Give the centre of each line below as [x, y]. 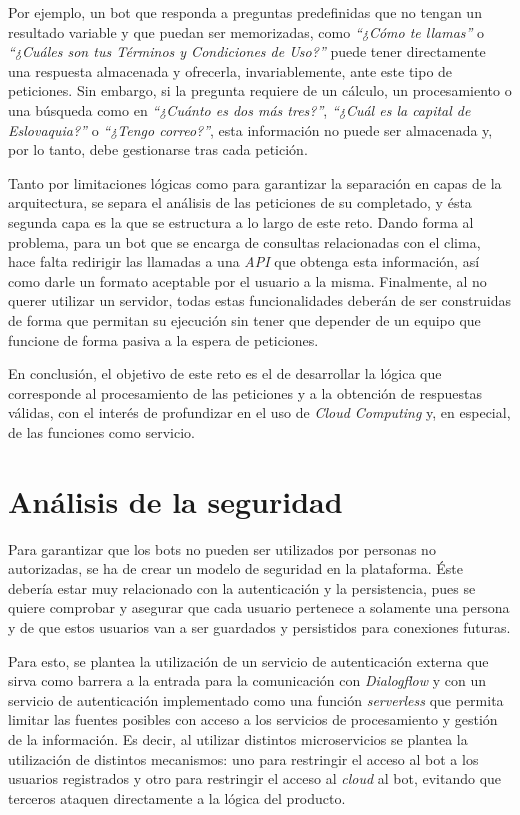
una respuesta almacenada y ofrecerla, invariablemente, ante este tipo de [230, 70]
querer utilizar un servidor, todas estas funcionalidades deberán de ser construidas [260, 300]
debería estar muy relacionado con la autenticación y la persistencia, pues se [242, 587]
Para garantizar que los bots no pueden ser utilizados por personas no [222, 548]
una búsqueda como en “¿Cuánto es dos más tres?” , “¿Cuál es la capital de [239, 109]
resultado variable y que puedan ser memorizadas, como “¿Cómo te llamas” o [246, 31]
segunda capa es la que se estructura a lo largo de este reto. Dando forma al [241, 221]
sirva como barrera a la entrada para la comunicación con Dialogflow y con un [247, 680]
